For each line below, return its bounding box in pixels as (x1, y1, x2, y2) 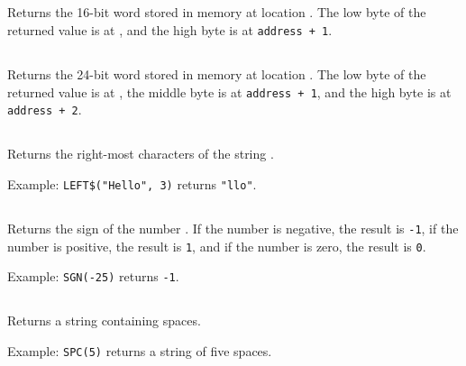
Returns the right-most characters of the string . (7, 144, 274, 163)
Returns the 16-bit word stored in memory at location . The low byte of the (7, 3, 426, 22)
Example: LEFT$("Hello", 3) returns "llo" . (7, 174, 257, 193)
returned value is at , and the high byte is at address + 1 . (7, 20, 333, 39)
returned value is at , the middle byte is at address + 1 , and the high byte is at (7, 82, 452, 101)
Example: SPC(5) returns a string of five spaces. (7, 341, 272, 360)
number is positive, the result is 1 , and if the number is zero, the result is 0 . (7, 236, 426, 255)
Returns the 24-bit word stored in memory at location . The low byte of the (7, 65, 426, 84)
